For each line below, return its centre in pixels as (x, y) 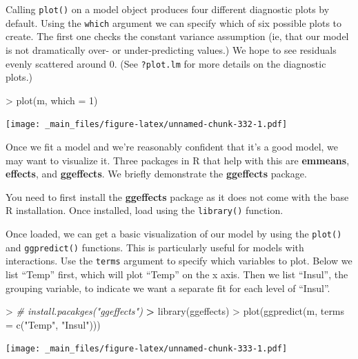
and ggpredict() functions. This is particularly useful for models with (155, 247)
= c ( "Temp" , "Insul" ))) (53, 324)
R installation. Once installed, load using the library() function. (145, 210)
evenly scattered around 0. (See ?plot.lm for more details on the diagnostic (166, 63)
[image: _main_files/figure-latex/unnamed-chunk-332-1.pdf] (147, 125)
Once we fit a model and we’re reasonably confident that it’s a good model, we (172, 146)
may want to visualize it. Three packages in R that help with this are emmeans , (178, 160)
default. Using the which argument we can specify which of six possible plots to (174, 22)
